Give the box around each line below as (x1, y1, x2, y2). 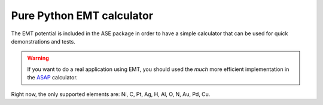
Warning (27, 54, 49, 62)
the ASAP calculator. (27, 74, 78, 81)
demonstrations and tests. (11, 38, 76, 45)
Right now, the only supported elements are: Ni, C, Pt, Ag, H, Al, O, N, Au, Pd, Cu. (11, 90, 211, 98)
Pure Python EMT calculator (11, 9, 154, 22)
